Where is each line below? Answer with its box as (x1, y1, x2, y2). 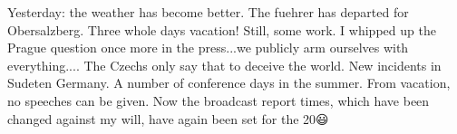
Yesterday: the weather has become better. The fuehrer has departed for (7, 3, 409, 21)
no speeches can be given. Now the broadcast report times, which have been (7, 91, 430, 110)
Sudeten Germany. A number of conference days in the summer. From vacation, (7, 73, 451, 92)
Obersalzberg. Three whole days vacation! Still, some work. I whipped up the (7, 20, 436, 39)
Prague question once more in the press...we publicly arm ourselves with (7, 38, 409, 57)
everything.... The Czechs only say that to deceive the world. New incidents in (7, 55, 442, 74)
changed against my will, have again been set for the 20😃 (7, 109, 329, 128)
